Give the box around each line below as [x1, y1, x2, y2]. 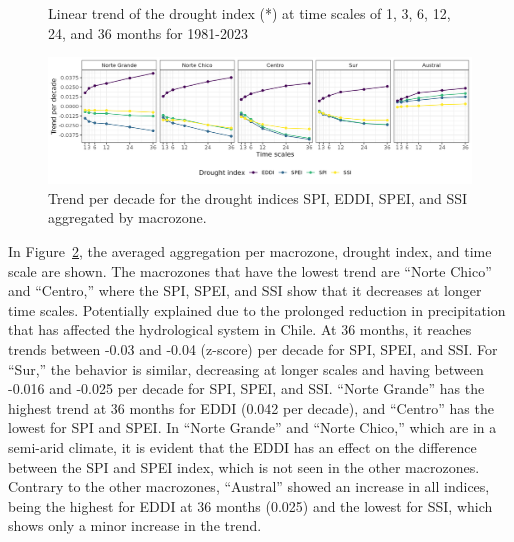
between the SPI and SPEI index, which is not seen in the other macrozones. [8, 456, 480, 477]
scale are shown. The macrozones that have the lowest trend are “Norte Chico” [8, 260, 492, 281]
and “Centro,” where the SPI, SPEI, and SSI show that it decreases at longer [8, 280, 482, 301]
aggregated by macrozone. [48, 207, 207, 228]
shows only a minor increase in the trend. [8, 515, 262, 536]
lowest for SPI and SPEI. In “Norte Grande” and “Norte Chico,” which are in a [8, 417, 497, 438]
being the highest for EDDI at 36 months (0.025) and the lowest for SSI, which [8, 495, 493, 516]
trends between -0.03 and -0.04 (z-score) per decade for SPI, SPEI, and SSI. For [8, 339, 498, 360]
